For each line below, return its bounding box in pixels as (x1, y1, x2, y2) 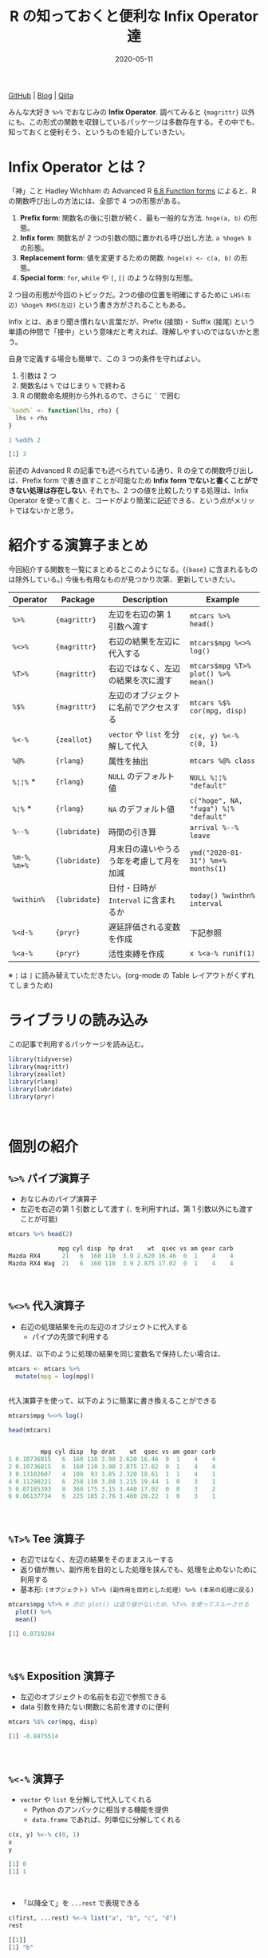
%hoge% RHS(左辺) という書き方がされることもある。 (21, 300, 190, 309)
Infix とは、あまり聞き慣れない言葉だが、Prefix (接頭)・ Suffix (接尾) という (8, 316, 255, 326)
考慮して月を (132, 856, 181, 867)
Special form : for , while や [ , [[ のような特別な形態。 (19, 272, 198, 282)
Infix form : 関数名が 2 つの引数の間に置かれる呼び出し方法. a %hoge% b (19, 232, 252, 242)
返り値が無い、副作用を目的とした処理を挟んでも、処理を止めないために (19, 1565, 258, 1575)
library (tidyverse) (8, 1055, 73, 1063)
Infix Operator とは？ (8, 158, 148, 177)
